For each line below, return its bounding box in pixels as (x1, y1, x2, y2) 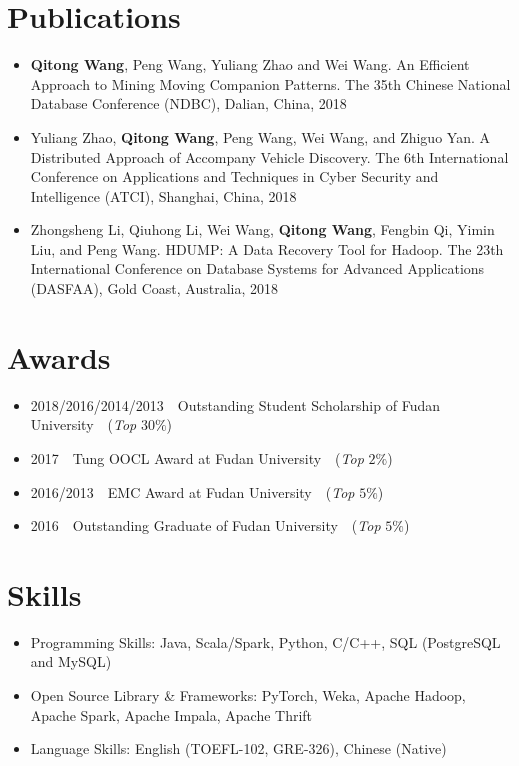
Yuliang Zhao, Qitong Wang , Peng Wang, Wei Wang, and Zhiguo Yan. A (30, 126, 490, 147)
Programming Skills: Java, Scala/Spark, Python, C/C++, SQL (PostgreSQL (30, 631, 501, 652)
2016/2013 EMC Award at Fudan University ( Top (30, 481, 355, 502)
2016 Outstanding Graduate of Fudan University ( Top (30, 515, 381, 536)
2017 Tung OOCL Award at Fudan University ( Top (30, 447, 364, 468)
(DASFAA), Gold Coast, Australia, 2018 (30, 278, 279, 299)
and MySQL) (30, 651, 112, 672)
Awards (7, 336, 111, 377)
